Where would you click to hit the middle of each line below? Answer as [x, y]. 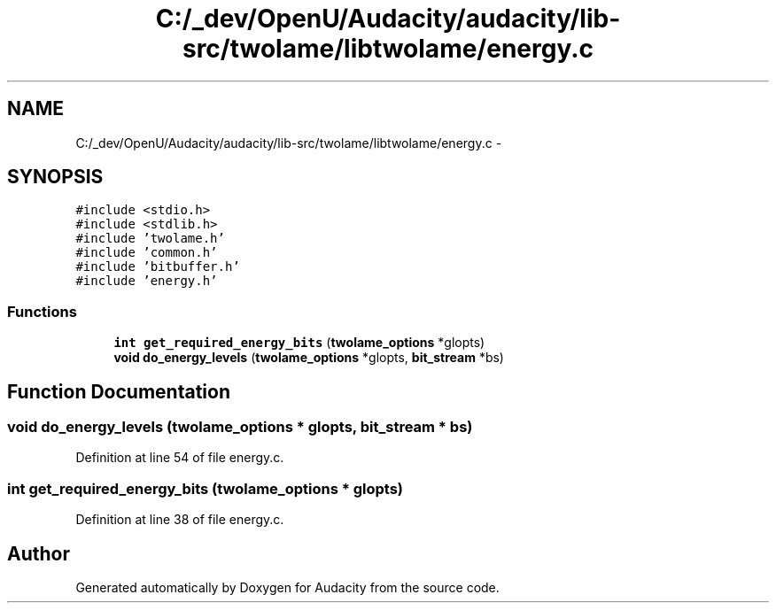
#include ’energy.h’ [147, 281]
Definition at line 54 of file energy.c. [180, 458]
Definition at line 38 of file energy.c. [180, 520]
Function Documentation [119, 391]
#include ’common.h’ [147, 253]
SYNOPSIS [55, 177]
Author [39, 553]
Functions [42, 311]
